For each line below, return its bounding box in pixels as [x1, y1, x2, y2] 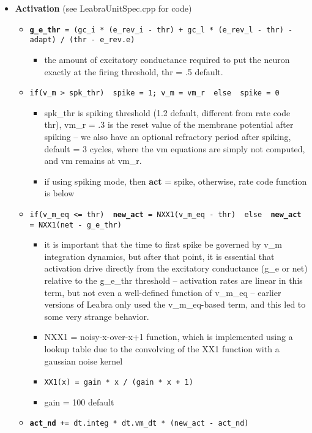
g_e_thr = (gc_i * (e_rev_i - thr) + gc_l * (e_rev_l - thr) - [29, 25, 293, 34]
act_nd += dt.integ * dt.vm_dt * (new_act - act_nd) [29, 419, 249, 428]
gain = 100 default [44, 395, 114, 408]
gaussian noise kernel [44, 354, 123, 367]
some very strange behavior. [44, 309, 149, 322]
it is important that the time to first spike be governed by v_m [44, 238, 282, 251]
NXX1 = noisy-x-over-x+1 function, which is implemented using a [44, 330, 293, 343]
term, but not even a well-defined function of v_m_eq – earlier [44, 286, 281, 298]
